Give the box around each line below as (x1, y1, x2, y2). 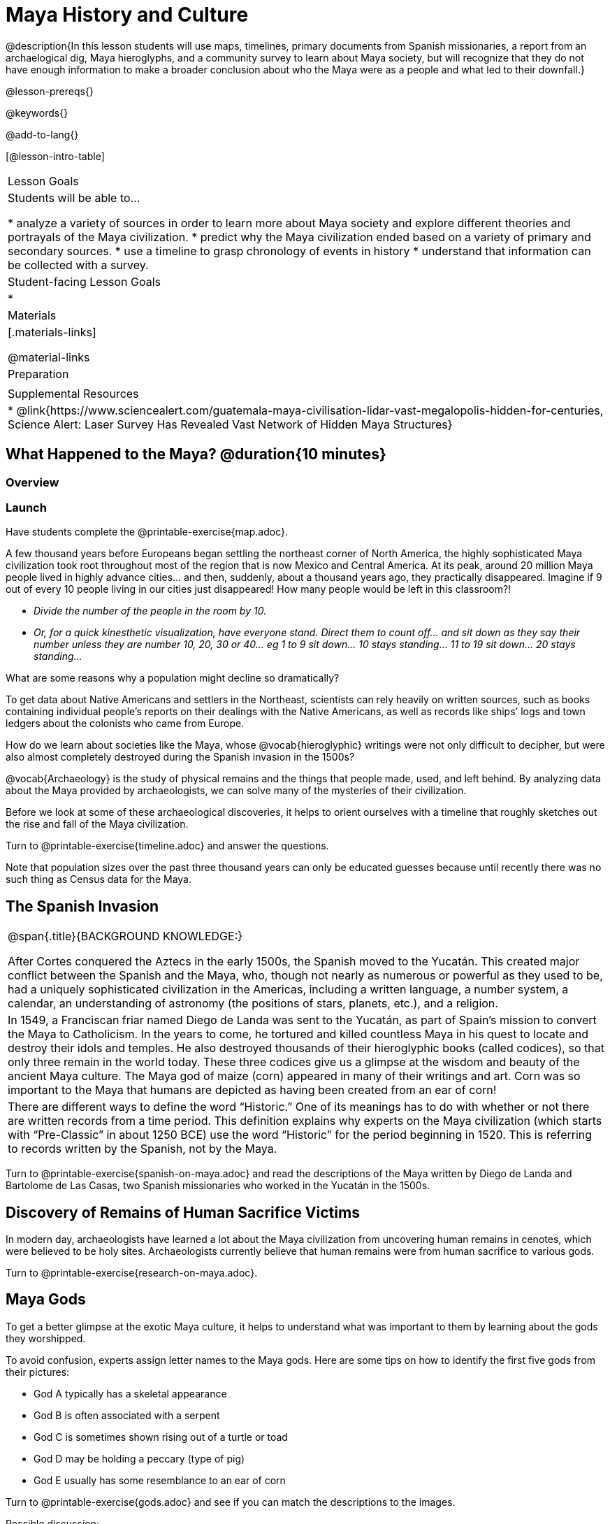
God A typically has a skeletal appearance (34, 1387, 227, 1400)
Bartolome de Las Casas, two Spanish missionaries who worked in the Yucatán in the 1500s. (6, 1179, 430, 1192)
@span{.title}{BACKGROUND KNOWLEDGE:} (8, 929, 243, 944)
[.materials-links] (8, 324, 96, 339)
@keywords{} (6, 106, 68, 119)
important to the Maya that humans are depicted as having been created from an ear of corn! (8, 1083, 497, 1098)
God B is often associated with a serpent (34, 1409, 220, 1421)
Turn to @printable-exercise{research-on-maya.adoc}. (6, 1267, 258, 1279)
